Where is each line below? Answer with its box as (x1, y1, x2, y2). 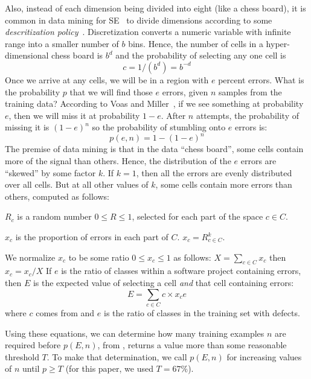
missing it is (5, 121, 50, 133)
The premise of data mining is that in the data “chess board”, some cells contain (5, 142, 304, 155)
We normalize (5, 250, 56, 263)
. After (161, 109, 186, 121)
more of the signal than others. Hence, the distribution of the (5, 154, 231, 167)
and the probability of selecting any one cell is (115, 49, 286, 62)
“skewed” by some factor (5, 166, 96, 179)
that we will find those (69, 85, 153, 98)
